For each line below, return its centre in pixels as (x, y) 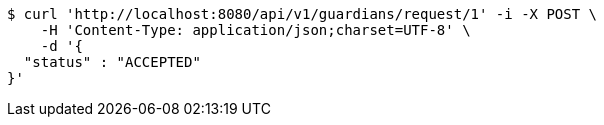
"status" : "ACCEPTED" (112, 62)
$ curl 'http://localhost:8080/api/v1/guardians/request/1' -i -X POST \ (302, 14)
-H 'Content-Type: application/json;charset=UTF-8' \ (255, 30)
